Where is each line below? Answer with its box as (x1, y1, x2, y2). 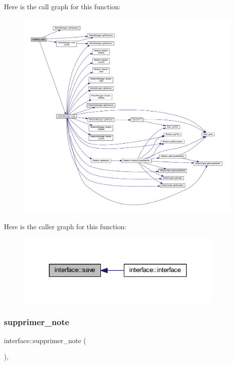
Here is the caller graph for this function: (4, 221, 127, 231)
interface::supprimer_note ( (4, 335, 86, 345)
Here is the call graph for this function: (4, 1, 121, 11)
